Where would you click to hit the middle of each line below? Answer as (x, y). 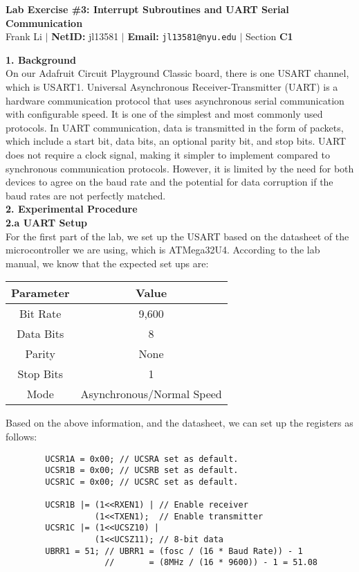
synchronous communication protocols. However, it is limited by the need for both (180, 168)
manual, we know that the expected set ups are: (107, 263)
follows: (21, 436)
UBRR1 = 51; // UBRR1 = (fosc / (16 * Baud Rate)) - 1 (174, 551)
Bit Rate (40, 314)
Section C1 (269, 36)
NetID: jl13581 (85, 36)
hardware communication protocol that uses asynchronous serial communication (175, 100)
